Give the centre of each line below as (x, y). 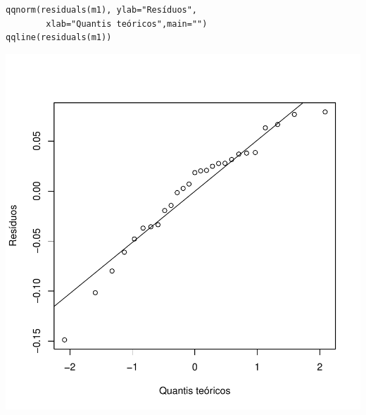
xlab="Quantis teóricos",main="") (127, 24)
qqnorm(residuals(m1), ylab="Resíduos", (102, 10)
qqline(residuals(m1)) (59, 38)
